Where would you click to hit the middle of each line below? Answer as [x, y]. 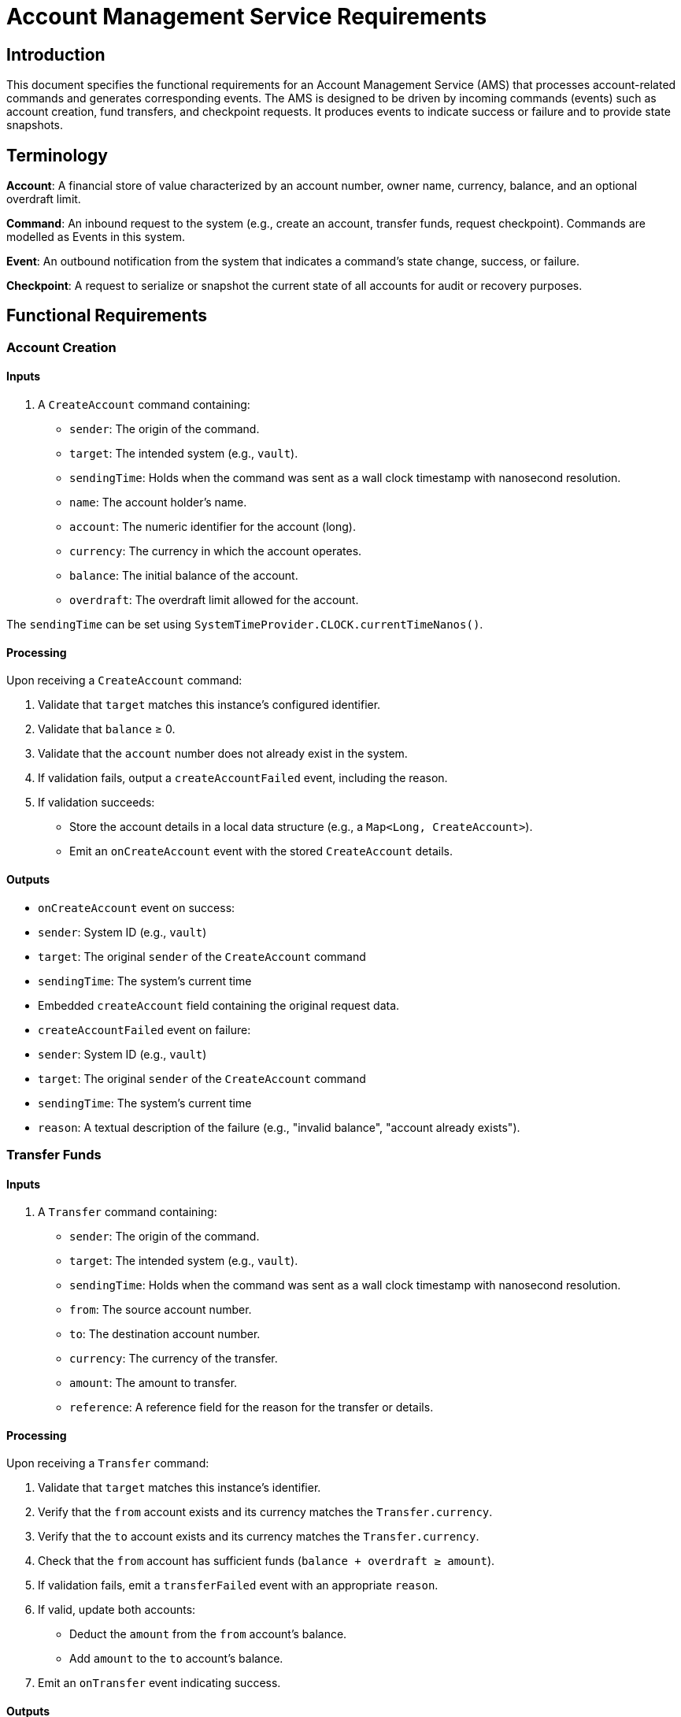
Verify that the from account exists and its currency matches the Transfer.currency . [265, 1512]
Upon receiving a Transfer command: [108, 1463]
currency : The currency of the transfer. [174, 1359]
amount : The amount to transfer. [154, 1383]
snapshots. [35, 125]
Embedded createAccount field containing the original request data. [219, 1005]
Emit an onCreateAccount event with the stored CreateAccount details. [261, 851]
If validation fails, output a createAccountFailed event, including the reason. [243, 778]
